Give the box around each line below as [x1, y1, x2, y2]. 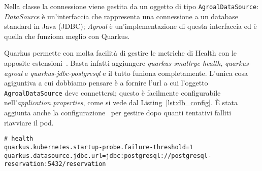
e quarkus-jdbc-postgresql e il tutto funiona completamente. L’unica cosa [24, 67, 248, 78]
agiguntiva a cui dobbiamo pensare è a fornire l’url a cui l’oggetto [4, 77, 208, 88]
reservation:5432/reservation [4, 160, 106, 168]
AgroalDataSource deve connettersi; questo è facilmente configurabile [4, 87, 221, 98]
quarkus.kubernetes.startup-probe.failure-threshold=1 [4, 143, 193, 151]
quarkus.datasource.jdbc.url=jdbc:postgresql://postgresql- [4, 152, 212, 159]
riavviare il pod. [4, 117, 54, 127]
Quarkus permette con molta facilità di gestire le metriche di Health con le [4, 48, 237, 58]
